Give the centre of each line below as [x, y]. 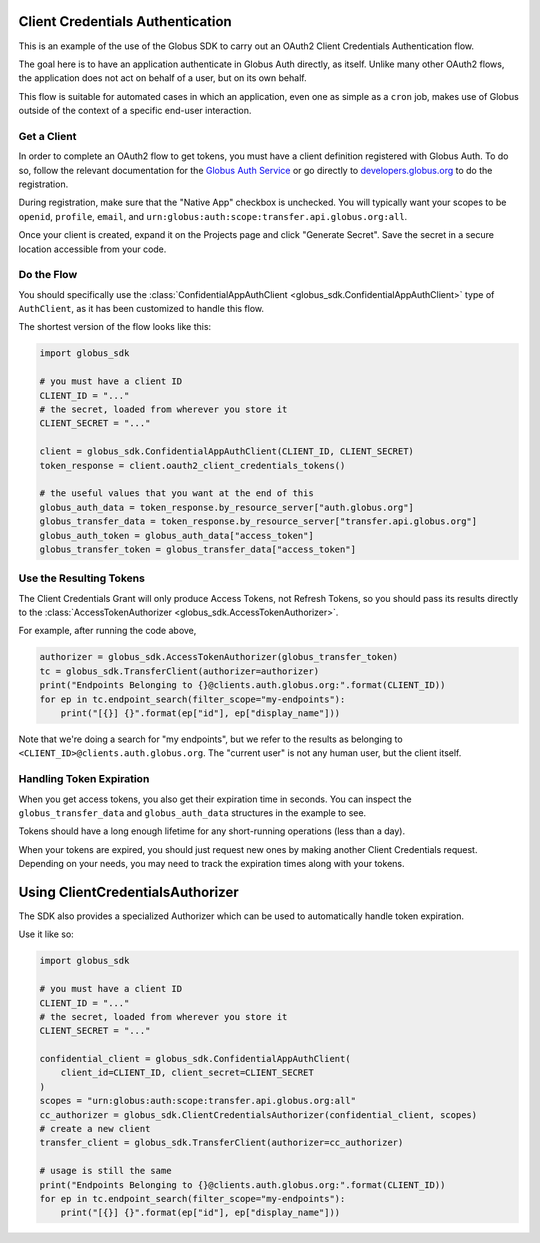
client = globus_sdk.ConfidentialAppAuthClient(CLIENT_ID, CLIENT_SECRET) [227, 451]
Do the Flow [48, 275]
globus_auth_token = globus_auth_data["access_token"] [176, 535]
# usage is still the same [105, 1171]
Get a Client [47, 136]
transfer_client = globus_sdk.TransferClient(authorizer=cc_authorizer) [221, 1143]
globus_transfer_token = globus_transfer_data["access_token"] [198, 549]
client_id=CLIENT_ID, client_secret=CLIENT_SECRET [187, 1073]
